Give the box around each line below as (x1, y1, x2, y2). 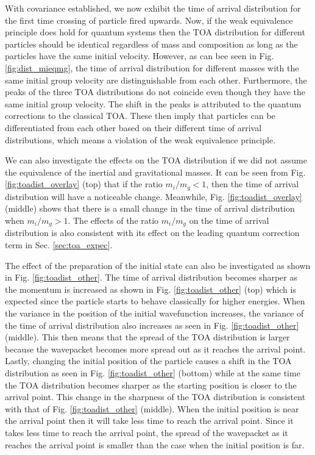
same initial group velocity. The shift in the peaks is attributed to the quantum (5, 97, 302, 110)
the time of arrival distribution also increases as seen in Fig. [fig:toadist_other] (5, 318, 299, 331)
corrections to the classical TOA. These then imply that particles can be (5, 109, 275, 122)
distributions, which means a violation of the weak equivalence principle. (5, 133, 276, 146)
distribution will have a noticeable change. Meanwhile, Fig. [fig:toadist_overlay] (5, 190, 302, 202)
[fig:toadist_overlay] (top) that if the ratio (5, 177, 163, 190)
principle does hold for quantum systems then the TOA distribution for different (5, 26, 305, 38)
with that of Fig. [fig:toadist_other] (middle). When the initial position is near (5, 402, 299, 415)
